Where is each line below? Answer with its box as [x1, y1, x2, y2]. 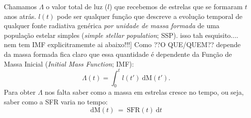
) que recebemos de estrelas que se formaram [109, 1, 243, 11]
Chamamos [4, 1, 37, 11]
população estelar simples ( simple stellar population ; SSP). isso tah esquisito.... [4, 30, 238, 40]
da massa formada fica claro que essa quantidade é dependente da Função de [4, 49, 232, 59]
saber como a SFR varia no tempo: [4, 97, 108, 107]
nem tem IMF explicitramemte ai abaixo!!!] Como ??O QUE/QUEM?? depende [4, 39, 241, 50]
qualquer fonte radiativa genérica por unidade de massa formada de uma [4, 20, 219, 31]
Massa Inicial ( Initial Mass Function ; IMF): [4, 58, 134, 68]
